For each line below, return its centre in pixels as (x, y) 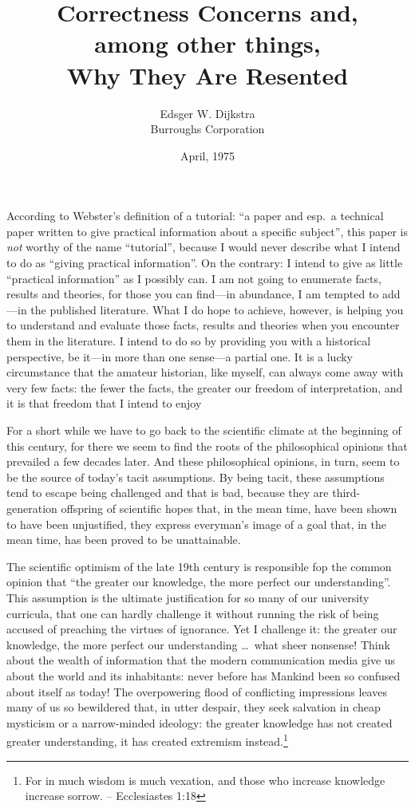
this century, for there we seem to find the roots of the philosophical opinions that (207, 445)
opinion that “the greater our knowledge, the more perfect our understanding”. (199, 582)
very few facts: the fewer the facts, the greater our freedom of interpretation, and (205, 387)
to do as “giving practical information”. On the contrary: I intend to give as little (205, 263)
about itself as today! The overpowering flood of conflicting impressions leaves (197, 691)
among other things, (207, 43)
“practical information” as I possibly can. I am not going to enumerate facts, (194, 278)
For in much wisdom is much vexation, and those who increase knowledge (205, 780)
